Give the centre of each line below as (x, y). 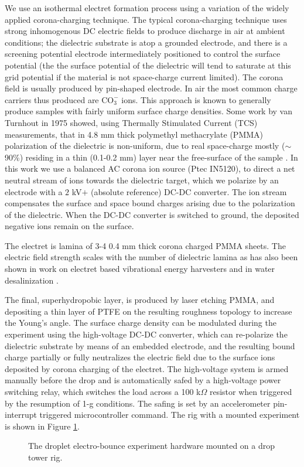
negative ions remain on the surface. (69, 226)
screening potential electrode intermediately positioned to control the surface (143, 54)
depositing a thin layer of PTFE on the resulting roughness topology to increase (148, 311)
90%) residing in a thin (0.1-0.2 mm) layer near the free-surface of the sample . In (151, 157)
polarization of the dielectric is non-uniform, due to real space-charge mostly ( (145, 146)
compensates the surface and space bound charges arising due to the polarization (150, 203)
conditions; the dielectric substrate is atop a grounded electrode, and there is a (146, 42)
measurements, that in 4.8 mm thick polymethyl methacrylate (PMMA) (134, 134)
